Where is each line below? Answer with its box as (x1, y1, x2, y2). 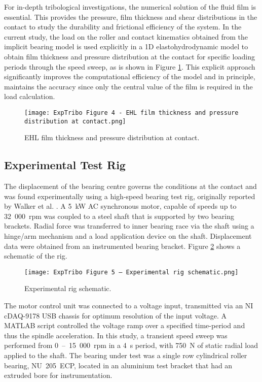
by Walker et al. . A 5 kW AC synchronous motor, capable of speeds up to (4, 201, 237, 211)
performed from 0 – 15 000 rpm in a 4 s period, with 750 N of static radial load (4, 340, 258, 351)
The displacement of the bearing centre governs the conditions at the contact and (4, 181, 257, 192)
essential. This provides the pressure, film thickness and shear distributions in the (4, 11, 257, 22)
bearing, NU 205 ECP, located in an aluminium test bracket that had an (4, 360, 233, 370)
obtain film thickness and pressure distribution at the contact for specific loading (4, 51, 255, 61)
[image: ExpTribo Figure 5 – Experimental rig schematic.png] (24, 268, 239, 276)
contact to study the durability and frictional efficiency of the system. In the (4, 21, 242, 32)
